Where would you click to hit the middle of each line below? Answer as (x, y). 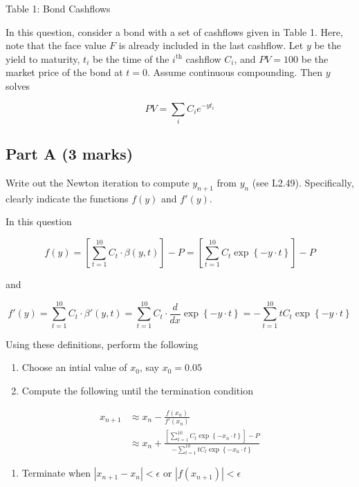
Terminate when (56, 473)
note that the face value (56, 45)
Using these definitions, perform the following (102, 344)
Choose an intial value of (74, 367)
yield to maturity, (43, 58)
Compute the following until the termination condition (137, 390)
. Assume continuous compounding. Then (235, 72)
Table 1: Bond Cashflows (58, 8)
